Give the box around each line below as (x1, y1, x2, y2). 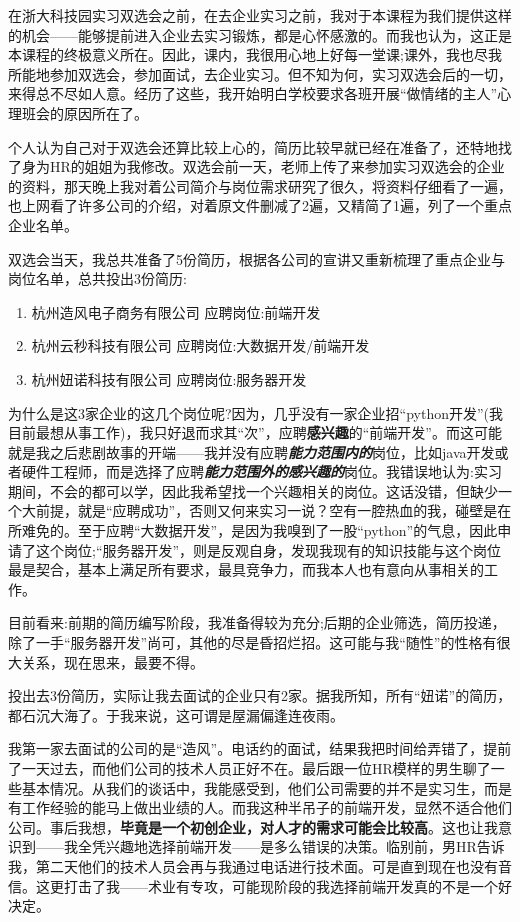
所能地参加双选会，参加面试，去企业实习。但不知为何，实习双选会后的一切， (8, 63, 512, 84)
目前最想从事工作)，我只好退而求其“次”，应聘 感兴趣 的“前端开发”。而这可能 (8, 422, 502, 443)
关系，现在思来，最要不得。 (21, 651, 204, 672)
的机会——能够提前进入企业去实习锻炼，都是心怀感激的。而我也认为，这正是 (8, 24, 512, 45)
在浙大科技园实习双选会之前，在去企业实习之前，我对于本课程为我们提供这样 (8, 5, 512, 25)
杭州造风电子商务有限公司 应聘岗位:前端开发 (31, 301, 321, 322)
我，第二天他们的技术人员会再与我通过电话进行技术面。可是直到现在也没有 (8, 855, 498, 876)
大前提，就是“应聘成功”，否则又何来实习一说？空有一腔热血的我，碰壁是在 (21, 500, 512, 521)
